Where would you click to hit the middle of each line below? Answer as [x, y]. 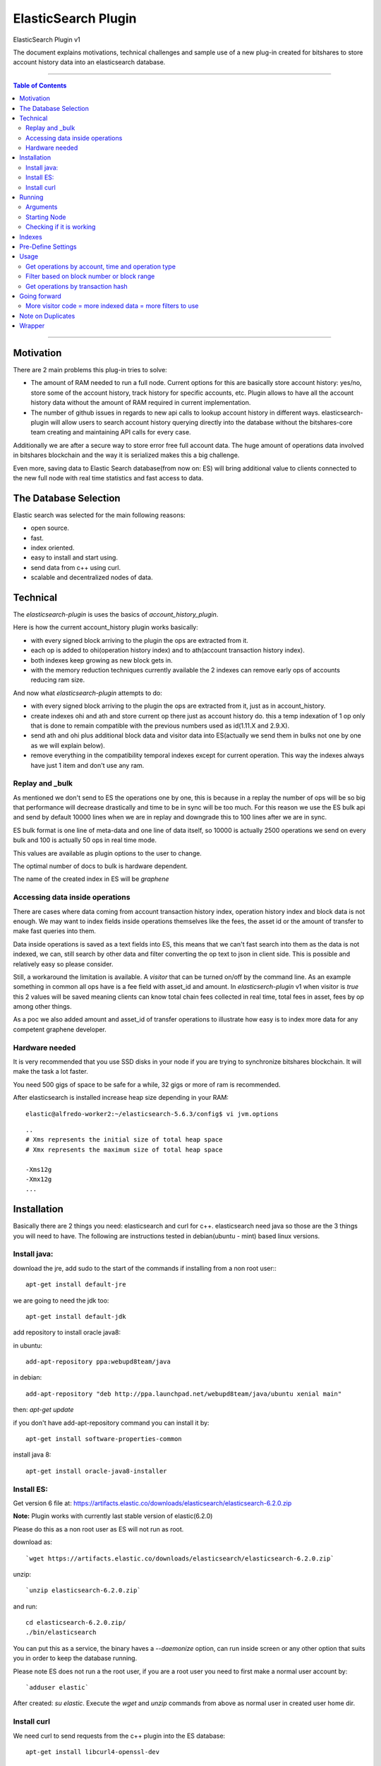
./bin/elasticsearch [61, 1632]
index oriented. [53, 547]
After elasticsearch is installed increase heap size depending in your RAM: [121, 1098]
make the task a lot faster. [50, 1072]
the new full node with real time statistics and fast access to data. [108, 478]
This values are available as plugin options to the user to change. [108, 853]
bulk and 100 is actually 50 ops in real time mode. [85, 840]
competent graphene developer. [60, 1029]
